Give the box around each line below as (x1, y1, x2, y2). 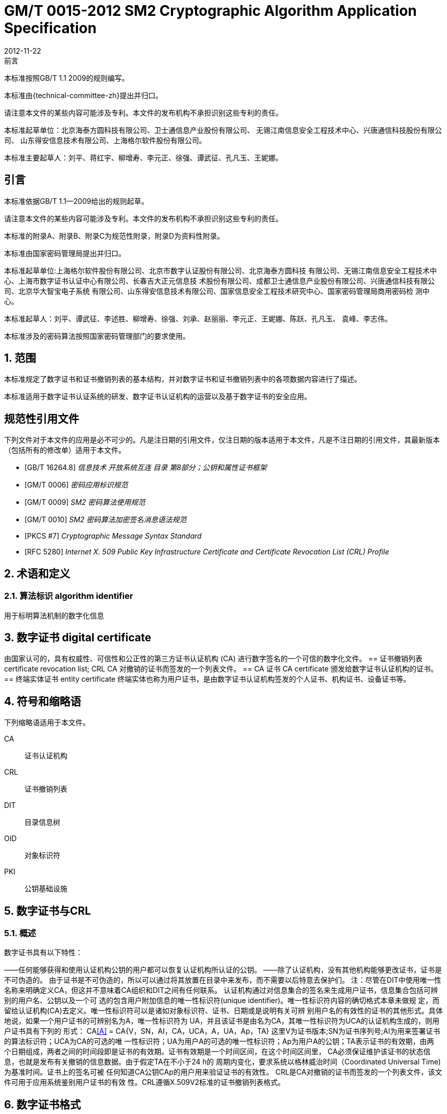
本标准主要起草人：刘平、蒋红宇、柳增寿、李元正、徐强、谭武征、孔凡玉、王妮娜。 (4, 153, 283, 162)
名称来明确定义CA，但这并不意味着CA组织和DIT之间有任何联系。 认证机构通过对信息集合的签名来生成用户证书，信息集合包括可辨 (4, 986, 438, 995)
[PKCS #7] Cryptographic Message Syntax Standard (24, 531, 202, 541)
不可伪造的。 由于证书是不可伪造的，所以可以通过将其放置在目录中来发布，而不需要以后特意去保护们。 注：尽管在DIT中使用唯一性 (4, 976, 441, 985)
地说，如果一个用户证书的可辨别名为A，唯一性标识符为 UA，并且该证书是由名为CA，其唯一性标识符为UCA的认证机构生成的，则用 (4, 1016, 440, 1026)
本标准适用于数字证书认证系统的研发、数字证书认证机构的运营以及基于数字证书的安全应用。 (4, 392, 311, 401)
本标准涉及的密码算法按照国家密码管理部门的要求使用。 (4, 331, 190, 340)
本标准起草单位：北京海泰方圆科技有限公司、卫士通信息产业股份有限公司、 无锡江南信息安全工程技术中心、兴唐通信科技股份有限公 (4, 125, 442, 134)
